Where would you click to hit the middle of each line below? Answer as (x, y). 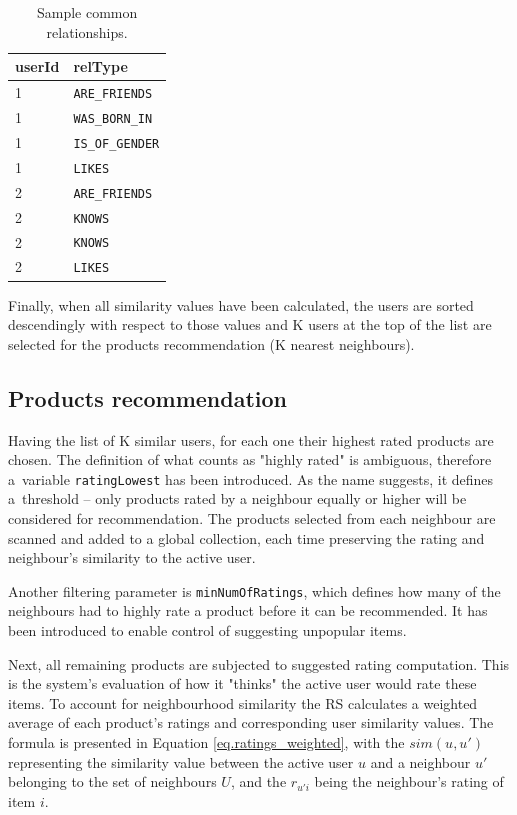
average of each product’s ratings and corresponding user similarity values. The (251, 722)
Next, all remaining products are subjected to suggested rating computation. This (259, 663)
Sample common (87, 12)
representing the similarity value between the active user (181, 761)
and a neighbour (420, 761)
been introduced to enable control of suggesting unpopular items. (207, 629)
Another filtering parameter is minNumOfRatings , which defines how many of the (254, 590)
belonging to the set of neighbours (112, 781)
